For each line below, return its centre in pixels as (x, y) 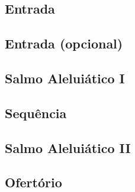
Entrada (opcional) (64, 43)
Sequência (36, 113)
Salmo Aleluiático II (68, 147)
